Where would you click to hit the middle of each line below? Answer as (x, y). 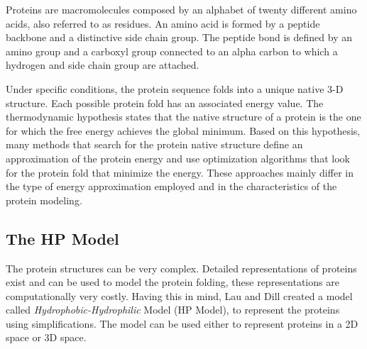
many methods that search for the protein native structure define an (154, 144)
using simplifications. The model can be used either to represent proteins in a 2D (182, 323)
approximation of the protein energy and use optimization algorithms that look (178, 158)
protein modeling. (44, 200)
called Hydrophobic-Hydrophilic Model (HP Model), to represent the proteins (173, 310)
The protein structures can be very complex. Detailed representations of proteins (181, 268)
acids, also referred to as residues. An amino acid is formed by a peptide (163, 23)
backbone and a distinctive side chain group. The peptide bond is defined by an (179, 37)
